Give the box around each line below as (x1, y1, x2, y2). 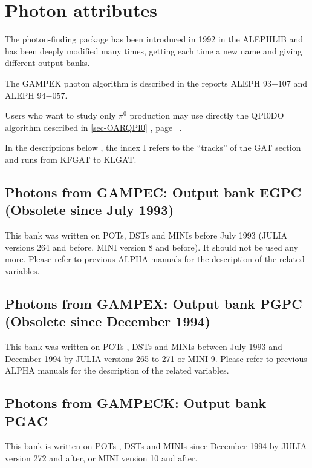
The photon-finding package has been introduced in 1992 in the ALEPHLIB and (5, 33, 304, 45)
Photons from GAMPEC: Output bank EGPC (5, 182, 302, 201)
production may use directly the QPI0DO (129, 109, 284, 122)
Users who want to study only (5, 109, 116, 122)
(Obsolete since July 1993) (5, 200, 174, 219)
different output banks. (5, 56, 90, 69)
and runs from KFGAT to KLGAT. (5, 153, 137, 165)
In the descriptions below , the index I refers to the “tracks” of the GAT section (5, 141, 301, 154)
